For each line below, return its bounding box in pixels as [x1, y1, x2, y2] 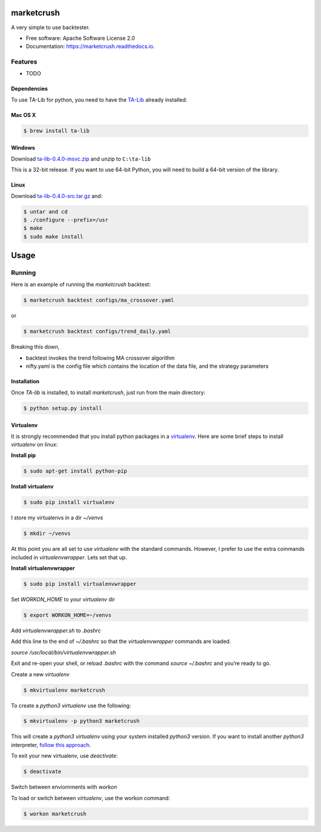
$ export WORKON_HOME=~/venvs [23, 612, 112, 618]
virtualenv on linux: [11, 440, 58, 448]
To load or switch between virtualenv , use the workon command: [11, 794, 171, 802]
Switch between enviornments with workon [11, 783, 117, 790]
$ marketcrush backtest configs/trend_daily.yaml [23, 328, 171, 335]
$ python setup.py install [23, 405, 102, 411]
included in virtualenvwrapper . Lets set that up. [11, 553, 127, 561]
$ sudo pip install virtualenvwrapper [23, 581, 137, 588]
